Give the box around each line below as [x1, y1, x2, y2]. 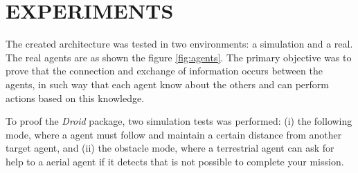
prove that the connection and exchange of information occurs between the [6, 63, 323, 78]
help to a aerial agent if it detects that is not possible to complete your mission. [6, 154, 344, 168]
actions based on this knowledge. [6, 90, 145, 105]
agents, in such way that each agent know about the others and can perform [6, 77, 329, 91]
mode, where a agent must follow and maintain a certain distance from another [6, 127, 342, 141]
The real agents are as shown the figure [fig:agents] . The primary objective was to [6, 50, 352, 64]
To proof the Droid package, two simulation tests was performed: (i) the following [6, 114, 352, 128]
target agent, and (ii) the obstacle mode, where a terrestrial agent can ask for [6, 141, 334, 155]
